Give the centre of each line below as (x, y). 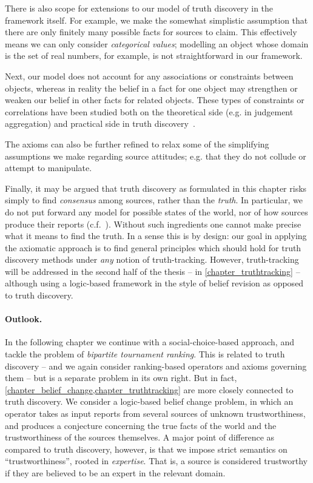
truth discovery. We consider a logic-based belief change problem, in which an (149, 401)
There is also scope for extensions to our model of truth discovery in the (139, 8)
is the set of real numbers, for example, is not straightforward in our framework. (154, 56)
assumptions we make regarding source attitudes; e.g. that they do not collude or (156, 156)
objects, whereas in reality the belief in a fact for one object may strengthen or (151, 88)
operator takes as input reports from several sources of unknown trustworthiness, (155, 414)
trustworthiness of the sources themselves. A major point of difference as (140, 437)
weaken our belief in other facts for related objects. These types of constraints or (155, 100)
